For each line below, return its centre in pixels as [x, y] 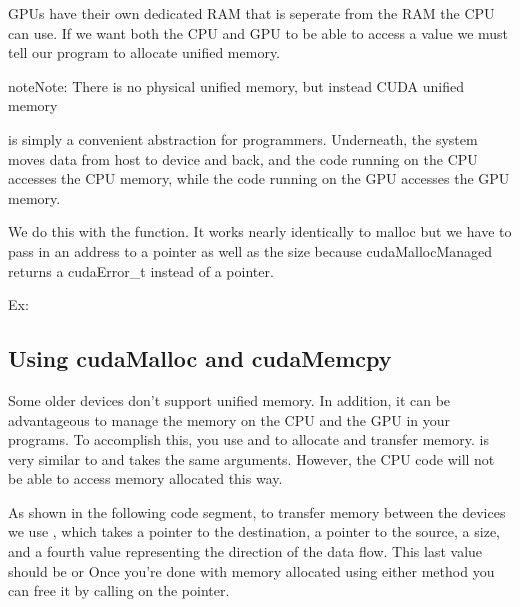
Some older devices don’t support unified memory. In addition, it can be [229, 399]
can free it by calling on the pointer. [119, 590]
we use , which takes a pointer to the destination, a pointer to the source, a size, [254, 531]
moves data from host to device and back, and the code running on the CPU [243, 158]
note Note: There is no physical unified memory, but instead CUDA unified [236, 85]
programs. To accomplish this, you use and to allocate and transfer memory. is [248, 439]
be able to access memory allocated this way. [145, 478]
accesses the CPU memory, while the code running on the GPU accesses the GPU [259, 178]
